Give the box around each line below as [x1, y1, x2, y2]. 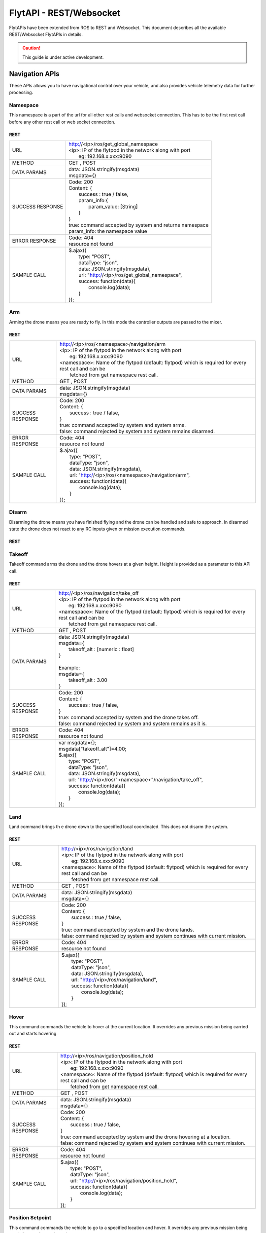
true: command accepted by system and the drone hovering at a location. [60, 1133, 231, 1140]
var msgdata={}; [58, 739, 97, 746]
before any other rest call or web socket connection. [9, 119, 116, 125]
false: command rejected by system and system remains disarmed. [59, 428, 215, 435]
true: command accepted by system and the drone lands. [61, 926, 195, 933]
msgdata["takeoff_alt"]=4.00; [58, 745, 127, 752]
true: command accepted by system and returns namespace [68, 221, 209, 228]
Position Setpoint [9, 1214, 52, 1221]
